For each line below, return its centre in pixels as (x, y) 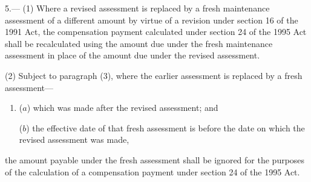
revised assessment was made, (74, 140)
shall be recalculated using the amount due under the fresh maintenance (139, 43)
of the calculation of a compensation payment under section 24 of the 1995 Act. (152, 171)
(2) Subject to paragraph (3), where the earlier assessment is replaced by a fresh (154, 75)
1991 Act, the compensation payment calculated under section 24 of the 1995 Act (156, 32)
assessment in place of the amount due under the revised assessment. (133, 55)
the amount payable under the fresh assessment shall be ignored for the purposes (155, 159)
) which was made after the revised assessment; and (123, 108)
